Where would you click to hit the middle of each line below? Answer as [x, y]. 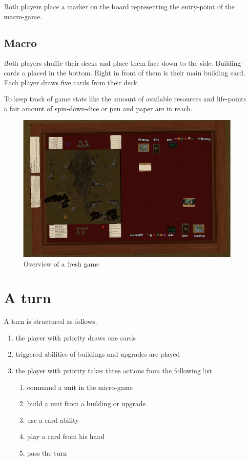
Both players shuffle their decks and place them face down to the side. [109, 63]
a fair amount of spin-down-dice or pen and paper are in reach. [98, 108]
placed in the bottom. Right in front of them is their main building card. [136, 72]
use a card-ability [53, 420]
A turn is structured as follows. [51, 321]
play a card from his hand [66, 436]
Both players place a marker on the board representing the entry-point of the [119, 6]
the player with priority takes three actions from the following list [114, 370]
